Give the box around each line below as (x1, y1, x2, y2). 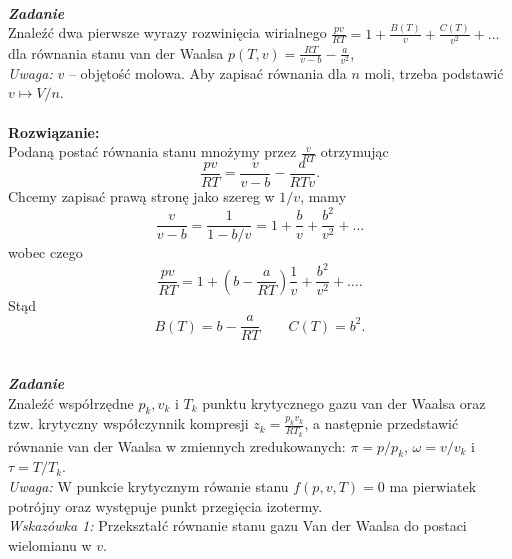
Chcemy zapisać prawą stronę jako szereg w (8, 186, 275, 207)
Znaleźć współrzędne (8, 392, 134, 413)
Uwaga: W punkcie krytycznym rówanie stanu (8, 476, 289, 497)
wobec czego (8, 242, 83, 263)
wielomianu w (8, 534, 92, 555)
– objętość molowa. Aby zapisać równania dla (68, 62, 347, 83)
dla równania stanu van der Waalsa (8, 42, 224, 63)
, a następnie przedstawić (304, 413, 459, 434)
